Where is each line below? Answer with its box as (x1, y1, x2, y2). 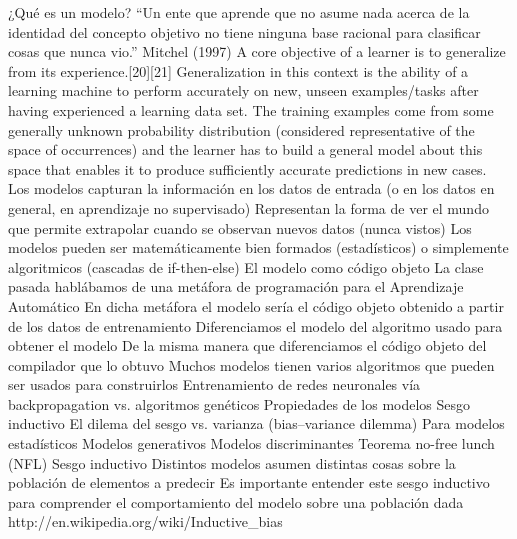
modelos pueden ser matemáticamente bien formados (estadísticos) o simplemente (8, 237, 509, 258)
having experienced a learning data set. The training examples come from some (8, 99, 494, 120)
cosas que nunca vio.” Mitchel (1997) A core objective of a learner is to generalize (8, 41, 506, 62)
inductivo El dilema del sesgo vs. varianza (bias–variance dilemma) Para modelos (8, 413, 505, 434)
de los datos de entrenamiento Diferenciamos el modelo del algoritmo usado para (8, 315, 503, 336)
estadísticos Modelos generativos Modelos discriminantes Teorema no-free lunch (8, 433, 495, 454)
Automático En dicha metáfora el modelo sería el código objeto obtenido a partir (8, 295, 504, 316)
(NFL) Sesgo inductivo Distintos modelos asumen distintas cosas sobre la (8, 452, 456, 473)
